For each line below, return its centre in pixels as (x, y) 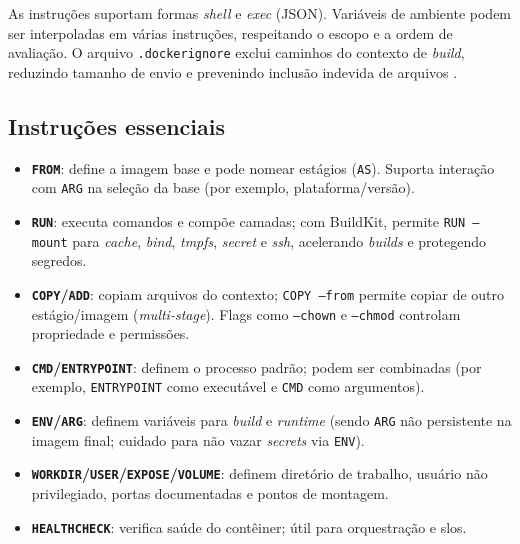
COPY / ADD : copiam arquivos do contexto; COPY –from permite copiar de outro (268, 293)
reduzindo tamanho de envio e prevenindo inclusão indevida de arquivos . (233, 71)
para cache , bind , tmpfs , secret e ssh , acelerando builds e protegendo (279, 240)
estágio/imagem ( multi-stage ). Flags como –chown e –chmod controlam (246, 313)
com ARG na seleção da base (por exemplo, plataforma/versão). (223, 187)
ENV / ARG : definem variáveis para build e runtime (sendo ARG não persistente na (271, 420)
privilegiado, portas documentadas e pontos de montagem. (210, 493)
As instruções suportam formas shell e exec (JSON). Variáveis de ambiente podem (260, 13)
